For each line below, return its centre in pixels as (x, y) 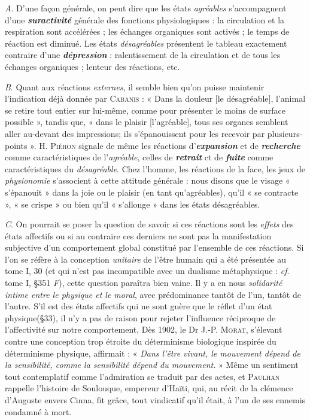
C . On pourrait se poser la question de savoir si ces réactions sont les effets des (149, 224)
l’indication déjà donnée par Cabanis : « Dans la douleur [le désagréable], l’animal (155, 98)
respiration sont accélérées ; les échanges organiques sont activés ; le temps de (147, 31)
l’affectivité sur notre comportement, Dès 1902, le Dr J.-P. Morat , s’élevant (144, 329)
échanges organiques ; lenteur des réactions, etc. (92, 66)
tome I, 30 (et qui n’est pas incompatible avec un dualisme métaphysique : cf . (147, 271)
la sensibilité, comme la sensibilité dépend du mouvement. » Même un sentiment (152, 365)
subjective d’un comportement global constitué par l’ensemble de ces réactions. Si (154, 247)
